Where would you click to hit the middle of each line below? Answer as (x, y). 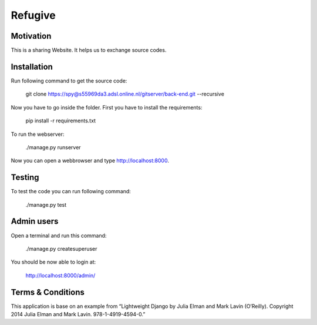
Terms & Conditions (48, 292)
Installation (32, 66)
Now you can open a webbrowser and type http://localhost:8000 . (90, 160)
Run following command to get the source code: (69, 81)
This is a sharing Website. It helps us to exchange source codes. (89, 50)
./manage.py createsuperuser (61, 248)
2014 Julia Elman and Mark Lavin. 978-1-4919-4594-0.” (78, 314)
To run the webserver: (38, 134)
